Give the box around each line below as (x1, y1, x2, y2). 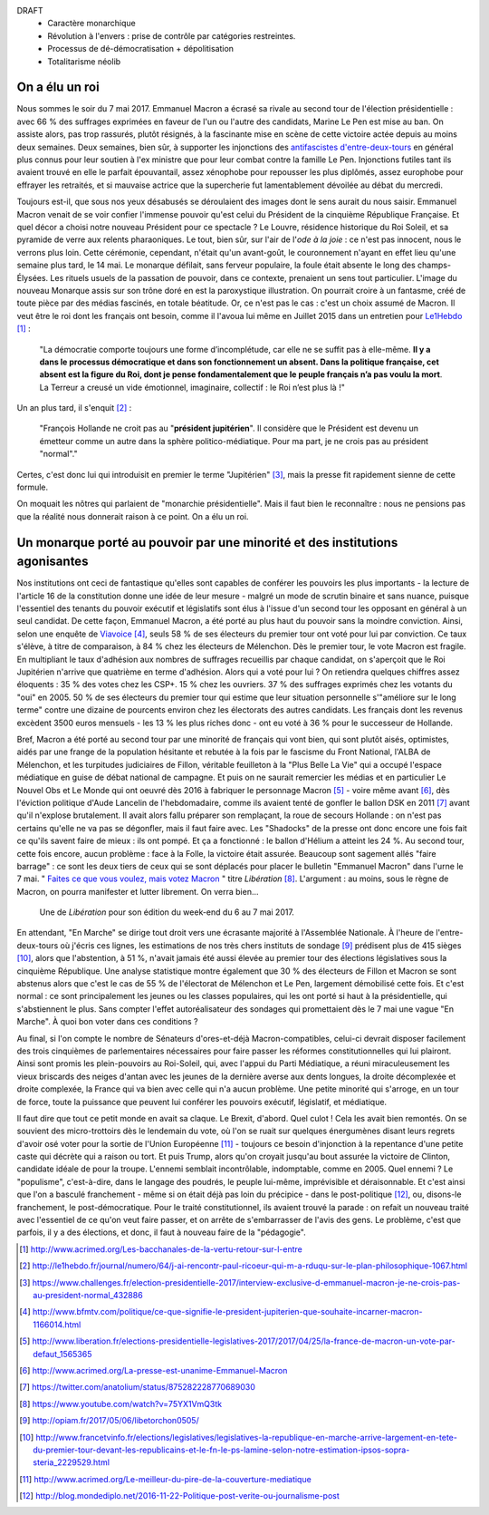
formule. (16, 481, 49, 493)
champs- (417, 259, 452, 271)
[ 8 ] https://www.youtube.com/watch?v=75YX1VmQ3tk (19, 1398, 222, 1409)
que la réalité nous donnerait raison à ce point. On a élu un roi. (16, 510, 249, 521)
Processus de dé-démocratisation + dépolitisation (47, 44, 235, 54)
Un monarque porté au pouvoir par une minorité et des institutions (16, 535, 398, 550)
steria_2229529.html (33, 1457, 110, 1468)
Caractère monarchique (47, 18, 136, 29)
